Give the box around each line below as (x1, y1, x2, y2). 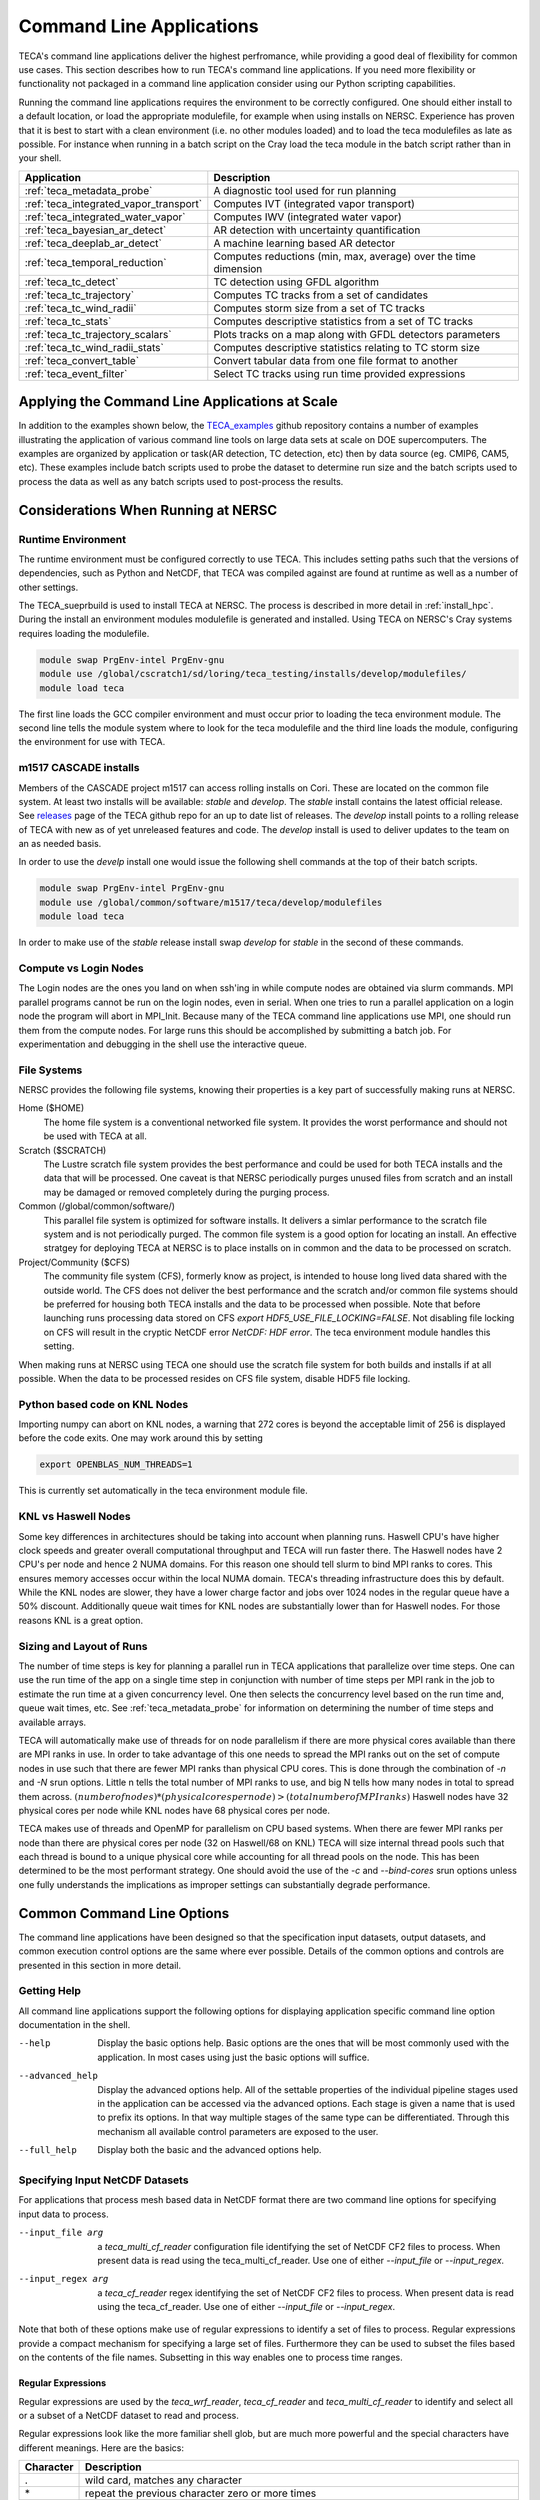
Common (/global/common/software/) (18, 1200, 175, 1212)
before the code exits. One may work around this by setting (18, 1432, 264, 1444)
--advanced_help (18, 2070, 99, 2082)
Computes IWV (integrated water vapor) (213, 210, 402, 224)
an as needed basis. (18, 838, 102, 850)
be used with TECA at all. (43, 1130, 147, 1142)
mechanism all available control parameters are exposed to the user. (97, 2125, 379, 2137)
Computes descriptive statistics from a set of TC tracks (213, 314, 474, 328)
